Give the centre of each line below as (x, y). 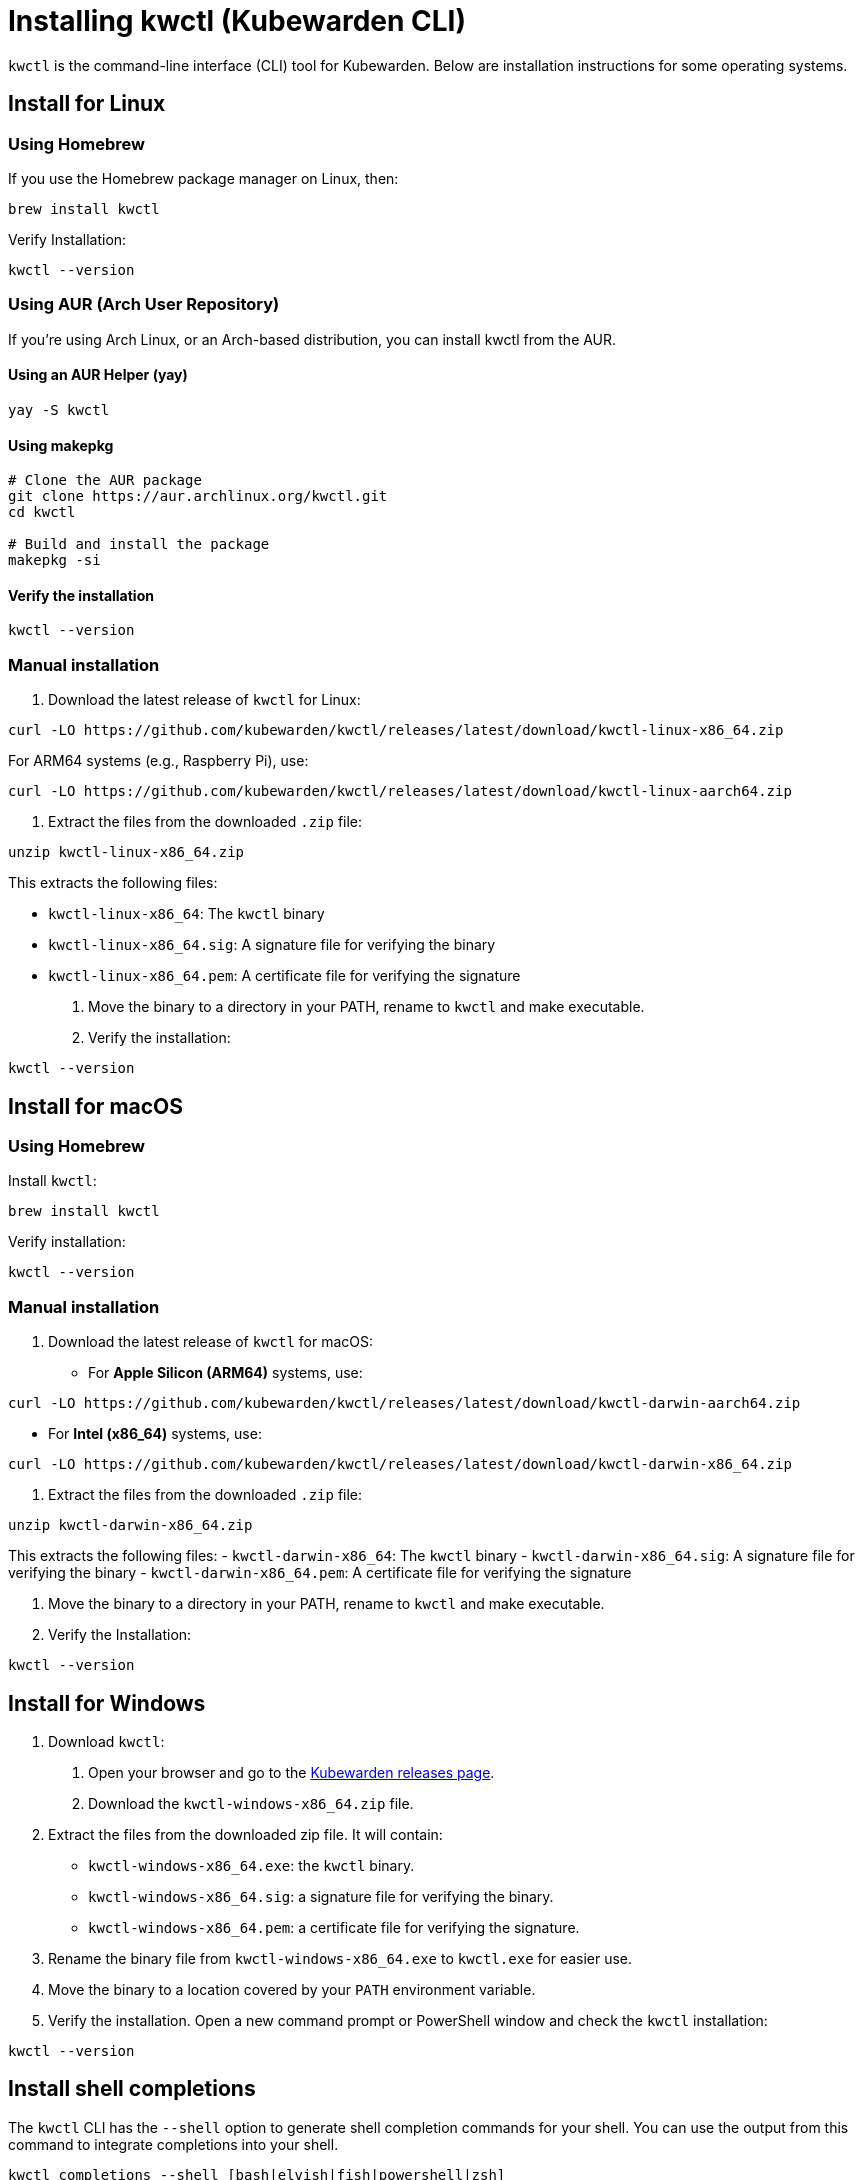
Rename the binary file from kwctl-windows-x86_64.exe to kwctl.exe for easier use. (340, 1958)
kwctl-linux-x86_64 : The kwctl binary (186, 914)
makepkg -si (54, 560)
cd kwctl (42, 512)
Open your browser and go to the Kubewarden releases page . (291, 1772)
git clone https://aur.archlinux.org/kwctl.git (198, 496)
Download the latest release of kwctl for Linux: (204, 700)
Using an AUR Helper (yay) (98, 375)
